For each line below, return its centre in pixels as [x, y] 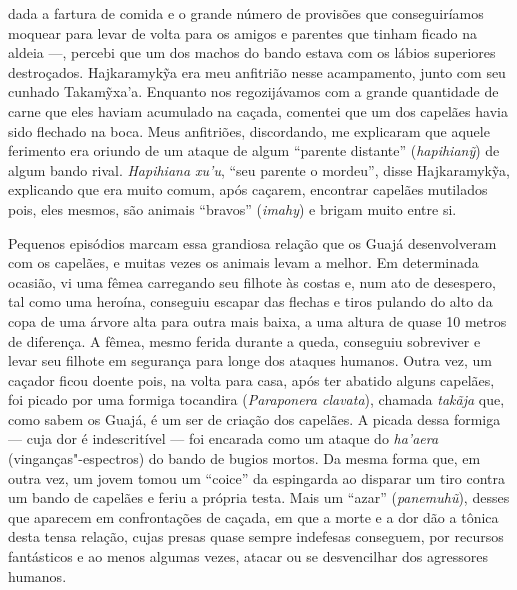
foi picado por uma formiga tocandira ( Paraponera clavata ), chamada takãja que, [256, 399]
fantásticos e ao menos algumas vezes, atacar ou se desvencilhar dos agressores [248, 556]
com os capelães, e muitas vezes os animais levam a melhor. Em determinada [243, 262]
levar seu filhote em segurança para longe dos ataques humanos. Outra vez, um [250, 360]
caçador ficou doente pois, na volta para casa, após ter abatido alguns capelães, [251, 379]
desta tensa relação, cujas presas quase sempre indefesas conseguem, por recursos [256, 536]
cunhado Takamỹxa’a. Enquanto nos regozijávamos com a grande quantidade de [253, 91]
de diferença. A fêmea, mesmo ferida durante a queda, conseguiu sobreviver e [244, 340]
